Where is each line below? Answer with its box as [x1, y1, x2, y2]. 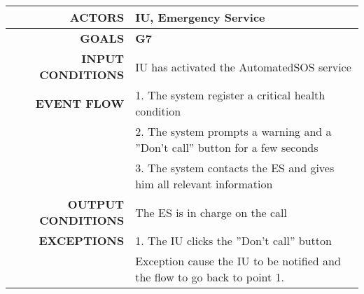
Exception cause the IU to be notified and [135, 253, 341, 269]
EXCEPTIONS [38, 232, 125, 248]
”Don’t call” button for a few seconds [135, 139, 318, 155]
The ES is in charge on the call [135, 204, 287, 220]
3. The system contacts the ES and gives [135, 160, 335, 176]
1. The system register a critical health [135, 87, 325, 103]
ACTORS [69, 9, 125, 25]
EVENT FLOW [35, 94, 125, 111]
